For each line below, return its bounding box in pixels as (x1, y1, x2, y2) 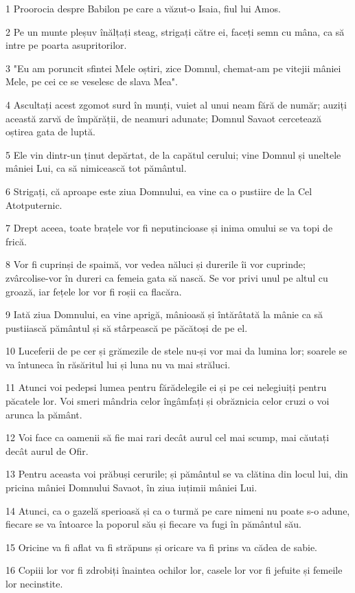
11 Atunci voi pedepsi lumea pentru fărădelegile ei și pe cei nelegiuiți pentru (5, 380, 327, 394)
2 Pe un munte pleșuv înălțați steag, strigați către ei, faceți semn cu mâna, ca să (5, 24, 345, 38)
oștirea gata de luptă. (5, 124, 95, 139)
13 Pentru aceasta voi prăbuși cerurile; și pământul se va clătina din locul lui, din (5, 467, 348, 481)
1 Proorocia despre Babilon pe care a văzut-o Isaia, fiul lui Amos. (5, 1, 281, 15)
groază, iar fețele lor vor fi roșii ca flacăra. (5, 284, 182, 298)
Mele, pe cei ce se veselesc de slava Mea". (5, 74, 178, 89)
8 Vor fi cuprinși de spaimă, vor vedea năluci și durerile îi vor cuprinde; (5, 257, 306, 271)
